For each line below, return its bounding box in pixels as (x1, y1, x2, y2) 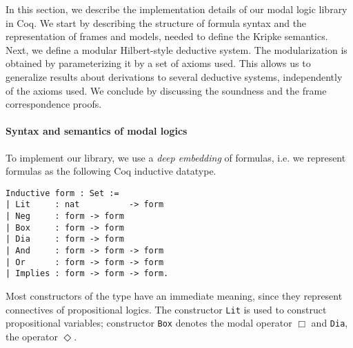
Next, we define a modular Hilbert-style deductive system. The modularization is (6, 42, 347, 57)
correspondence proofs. (6, 97, 102, 111)
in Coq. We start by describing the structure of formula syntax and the (6, 15, 307, 30)
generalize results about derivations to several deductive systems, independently (6, 69, 343, 84)
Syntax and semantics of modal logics (6, 124, 188, 138)
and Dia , (311, 316, 348, 330)
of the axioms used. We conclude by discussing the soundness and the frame (6, 83, 327, 97)
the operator (6, 329, 58, 343)
